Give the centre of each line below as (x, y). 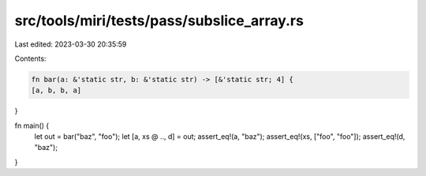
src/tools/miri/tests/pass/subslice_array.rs (159, 21)
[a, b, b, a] (56, 90)
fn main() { (32, 125)
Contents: (30, 58)
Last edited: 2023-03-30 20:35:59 (71, 44)
